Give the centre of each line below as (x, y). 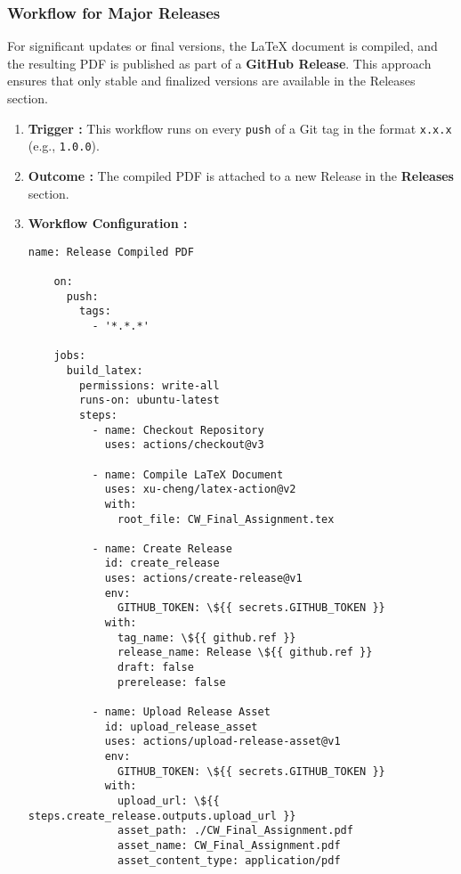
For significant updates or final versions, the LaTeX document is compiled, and (222, 46)
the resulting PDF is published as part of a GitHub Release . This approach (219, 63)
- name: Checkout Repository (178, 430)
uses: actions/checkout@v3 (184, 445)
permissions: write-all (150, 385)
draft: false (156, 668)
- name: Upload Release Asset (181, 712)
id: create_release (162, 564)
